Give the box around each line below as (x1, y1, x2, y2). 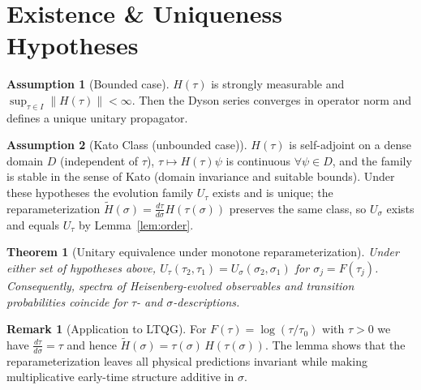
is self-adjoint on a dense (289, 136, 411, 153)
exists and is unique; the (213, 184, 333, 201)
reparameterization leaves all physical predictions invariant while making (6, 352, 367, 369)
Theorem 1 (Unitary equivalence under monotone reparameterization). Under (6, 243, 399, 260)
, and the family (332, 152, 412, 169)
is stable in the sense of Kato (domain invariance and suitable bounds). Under (6, 168, 395, 185)
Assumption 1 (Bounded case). (6, 75, 170, 92)
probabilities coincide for (6, 293, 127, 310)
